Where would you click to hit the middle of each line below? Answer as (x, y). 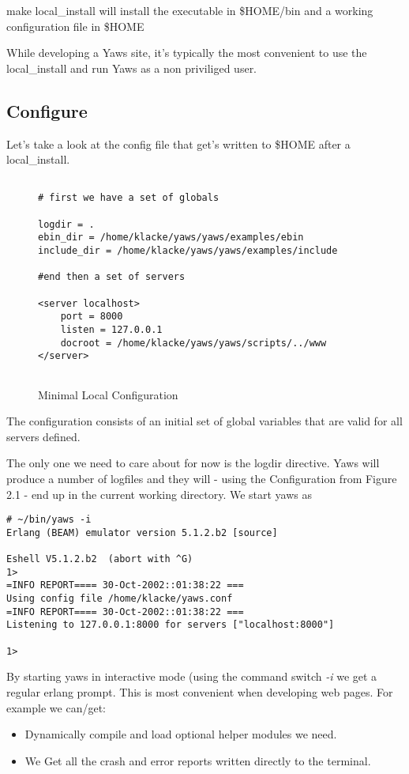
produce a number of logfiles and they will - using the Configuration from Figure (202, 478)
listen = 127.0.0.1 (111, 329)
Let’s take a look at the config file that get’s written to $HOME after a (178, 143)
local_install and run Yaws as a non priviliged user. (132, 68)
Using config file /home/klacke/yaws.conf (120, 599)
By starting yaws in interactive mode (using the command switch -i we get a (192, 676)
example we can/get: (56, 707)
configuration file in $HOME (75, 26)
